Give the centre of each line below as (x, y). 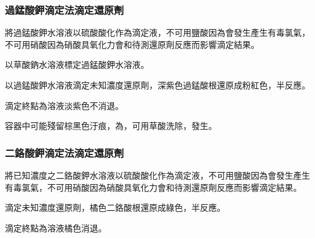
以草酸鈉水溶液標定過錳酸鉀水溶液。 (77, 64)
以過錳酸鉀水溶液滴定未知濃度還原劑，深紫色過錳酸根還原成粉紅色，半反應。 (157, 85)
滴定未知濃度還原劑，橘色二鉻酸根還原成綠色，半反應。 (115, 207)
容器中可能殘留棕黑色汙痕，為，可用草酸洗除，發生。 (111, 126)
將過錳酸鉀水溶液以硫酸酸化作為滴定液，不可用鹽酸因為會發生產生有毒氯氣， (157, 32)
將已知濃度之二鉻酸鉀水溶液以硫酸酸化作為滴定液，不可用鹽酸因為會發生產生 (157, 175)
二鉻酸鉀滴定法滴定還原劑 (65, 152)
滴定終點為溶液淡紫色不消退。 (64, 105)
